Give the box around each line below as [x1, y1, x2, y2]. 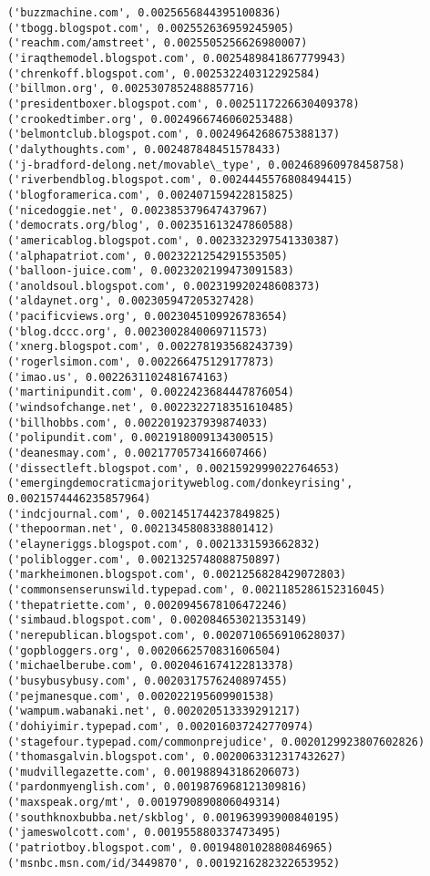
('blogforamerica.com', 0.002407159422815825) [7, 188, 294, 201]
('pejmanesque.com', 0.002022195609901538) [7, 689, 275, 703]
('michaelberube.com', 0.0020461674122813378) [7, 659, 294, 673]
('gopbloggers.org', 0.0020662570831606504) [7, 644, 282, 657]
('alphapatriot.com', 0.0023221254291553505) [7, 249, 288, 263]
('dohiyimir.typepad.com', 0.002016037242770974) [7, 719, 314, 733]
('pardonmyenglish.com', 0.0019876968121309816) [7, 780, 308, 794]
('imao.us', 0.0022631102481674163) [7, 370, 230, 384]
